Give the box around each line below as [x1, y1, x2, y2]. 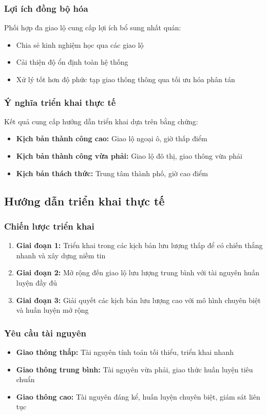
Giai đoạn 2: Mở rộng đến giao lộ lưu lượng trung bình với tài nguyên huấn [16, 267, 259, 278]
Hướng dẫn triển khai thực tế [4, 193, 165, 209]
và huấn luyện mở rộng [16, 305, 89, 315]
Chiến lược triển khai [4, 219, 94, 232]
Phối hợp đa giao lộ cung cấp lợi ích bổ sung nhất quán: [4, 22, 181, 33]
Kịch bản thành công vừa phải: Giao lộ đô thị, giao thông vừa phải [16, 150, 242, 161]
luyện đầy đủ [16, 277, 58, 288]
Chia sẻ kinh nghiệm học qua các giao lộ [16, 39, 144, 50]
